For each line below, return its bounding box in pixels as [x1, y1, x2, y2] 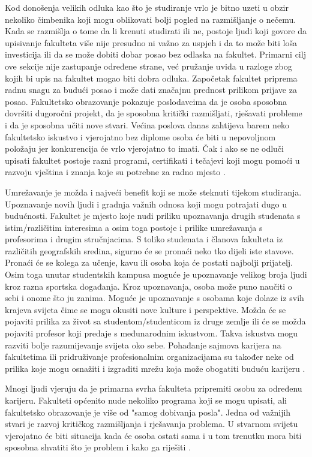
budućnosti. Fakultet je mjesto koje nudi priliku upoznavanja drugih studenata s [5, 209, 301, 222]
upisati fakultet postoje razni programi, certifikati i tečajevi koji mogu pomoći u [5, 154, 300, 166]
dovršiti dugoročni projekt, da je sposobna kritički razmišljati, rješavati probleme [5, 107, 302, 119]
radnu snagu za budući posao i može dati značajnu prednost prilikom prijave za [5, 83, 297, 96]
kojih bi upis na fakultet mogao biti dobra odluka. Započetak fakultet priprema [5, 71, 298, 84]
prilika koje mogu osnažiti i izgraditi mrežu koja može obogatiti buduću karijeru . [5, 362, 305, 374]
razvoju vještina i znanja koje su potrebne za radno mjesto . [5, 166, 226, 178]
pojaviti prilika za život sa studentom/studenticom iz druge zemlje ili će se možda [5, 315, 306, 327]
